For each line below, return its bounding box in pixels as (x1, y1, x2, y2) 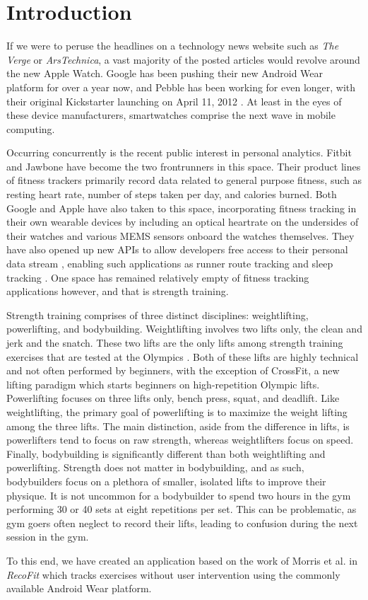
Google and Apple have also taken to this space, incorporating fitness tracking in (6, 200, 357, 215)
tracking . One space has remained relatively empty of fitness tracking (6, 270, 309, 284)
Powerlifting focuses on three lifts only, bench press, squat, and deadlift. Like (6, 391, 340, 405)
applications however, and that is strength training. (6, 284, 229, 299)
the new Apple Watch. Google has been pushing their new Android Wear (6, 66, 324, 81)
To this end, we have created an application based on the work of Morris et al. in (6, 553, 357, 567)
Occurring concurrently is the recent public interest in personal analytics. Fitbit (6, 145, 352, 160)
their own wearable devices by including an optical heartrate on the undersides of (6, 214, 359, 229)
